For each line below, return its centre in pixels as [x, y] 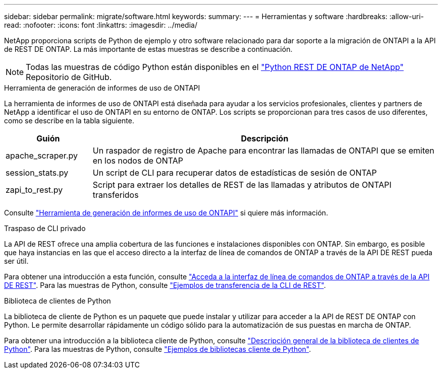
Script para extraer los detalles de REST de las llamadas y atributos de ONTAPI [242, 185]
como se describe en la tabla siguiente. [69, 121]
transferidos [116, 195]
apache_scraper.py [42, 156]
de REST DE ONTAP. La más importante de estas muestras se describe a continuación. [148, 49]
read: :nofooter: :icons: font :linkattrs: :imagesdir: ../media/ [101, 25]
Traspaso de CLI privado [45, 228]
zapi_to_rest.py [34, 190]
